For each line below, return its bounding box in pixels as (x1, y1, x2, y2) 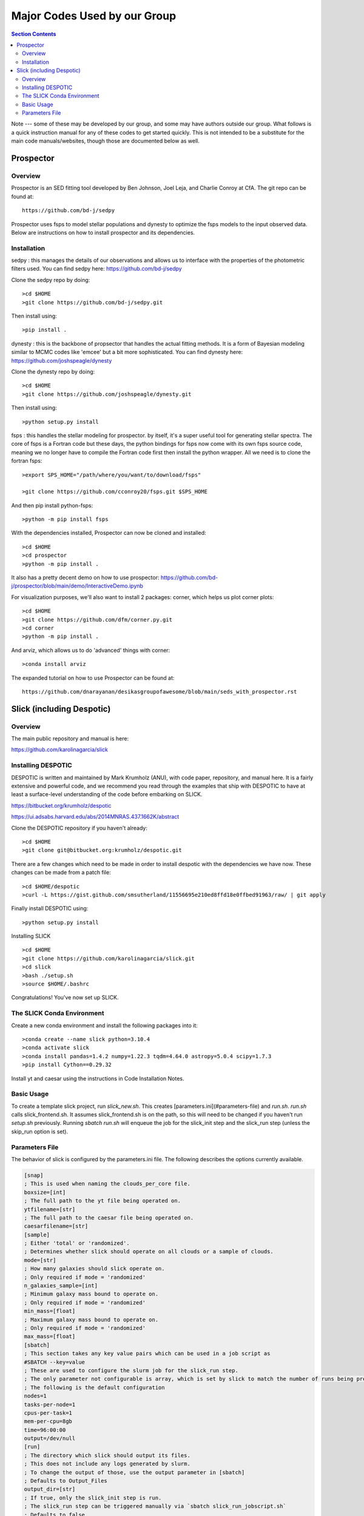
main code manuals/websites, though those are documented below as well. (11, 137, 200, 145)
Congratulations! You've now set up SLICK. (11, 994, 119, 1001)
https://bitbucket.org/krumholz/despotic (11, 802, 112, 809)
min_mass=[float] (24, 1307, 76, 1315)
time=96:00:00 (24, 1426, 66, 1434)
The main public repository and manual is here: (11, 735, 129, 742)
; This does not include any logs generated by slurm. (24, 1460, 190, 1467)
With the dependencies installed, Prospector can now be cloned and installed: (11, 529, 206, 537)
